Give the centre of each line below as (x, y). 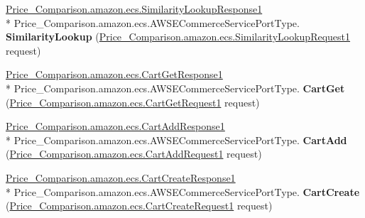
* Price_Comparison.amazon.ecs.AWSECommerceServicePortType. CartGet (175, 88)
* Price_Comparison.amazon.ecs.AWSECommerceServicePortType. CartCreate (183, 191)
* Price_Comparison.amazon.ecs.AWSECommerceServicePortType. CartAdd (176, 140)
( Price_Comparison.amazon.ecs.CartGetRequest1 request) (133, 102)
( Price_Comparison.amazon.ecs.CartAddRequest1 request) (134, 154)
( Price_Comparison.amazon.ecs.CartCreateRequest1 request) (139, 206)
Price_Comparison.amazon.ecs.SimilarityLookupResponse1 (134, 9)
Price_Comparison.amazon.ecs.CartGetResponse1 (114, 74)
